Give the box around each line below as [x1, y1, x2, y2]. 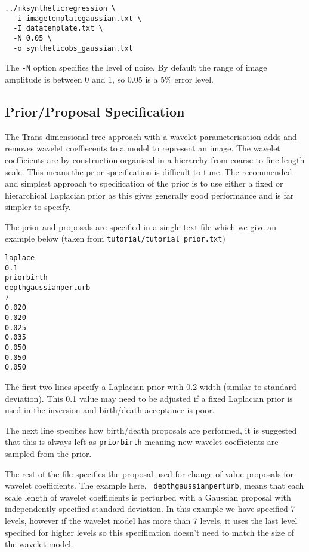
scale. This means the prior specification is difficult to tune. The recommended [5, 165, 292, 178]
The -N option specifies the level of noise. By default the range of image [5, 61, 267, 74]
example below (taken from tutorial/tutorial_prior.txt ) [5, 232, 225, 245]
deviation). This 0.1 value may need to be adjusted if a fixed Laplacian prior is [5, 392, 293, 404]
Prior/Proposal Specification [5, 102, 185, 120]
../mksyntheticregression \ [5, 4, 116, 13]
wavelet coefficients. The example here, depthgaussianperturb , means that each [5, 479, 304, 492]
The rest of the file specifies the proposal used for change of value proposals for [5, 467, 294, 480]
